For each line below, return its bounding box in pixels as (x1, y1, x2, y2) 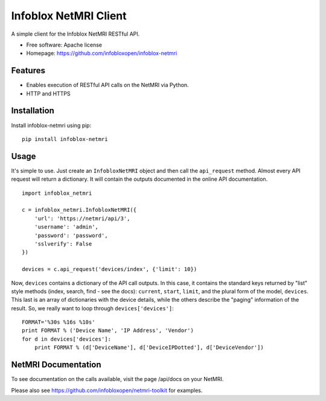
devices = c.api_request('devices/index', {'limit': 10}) (22, 266, 197, 273)
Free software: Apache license (26, 41, 103, 48)
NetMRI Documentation (11, 360, 102, 370)
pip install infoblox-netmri (22, 135, 108, 142)
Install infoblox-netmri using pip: (11, 122, 92, 129)
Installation (11, 106, 54, 116)
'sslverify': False (34, 240, 92, 247)
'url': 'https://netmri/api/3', (34, 215, 130, 222)
